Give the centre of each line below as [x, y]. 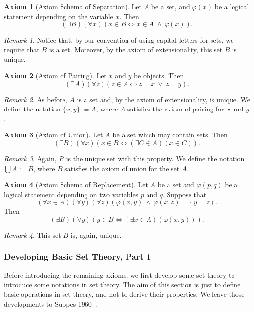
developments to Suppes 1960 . [51, 303]
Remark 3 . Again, [30, 158]
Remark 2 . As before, [36, 99]
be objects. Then [159, 75]
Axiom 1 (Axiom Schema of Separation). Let [73, 6]
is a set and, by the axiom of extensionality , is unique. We [164, 99]
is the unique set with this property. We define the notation [155, 158]
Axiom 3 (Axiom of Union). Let [53, 135]
